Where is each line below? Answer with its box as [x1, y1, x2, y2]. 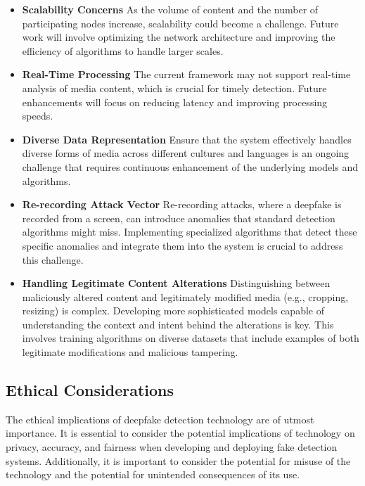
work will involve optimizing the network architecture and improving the [22, 30, 335, 44]
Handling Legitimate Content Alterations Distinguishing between [22, 276, 331, 290]
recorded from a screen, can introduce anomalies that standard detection [22, 210, 335, 225]
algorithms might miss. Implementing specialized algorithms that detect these [22, 224, 357, 239]
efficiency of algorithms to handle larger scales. [22, 43, 224, 58]
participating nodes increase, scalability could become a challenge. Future [22, 15, 339, 30]
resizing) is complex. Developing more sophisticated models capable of [22, 303, 324, 318]
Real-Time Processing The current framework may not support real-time [22, 67, 351, 82]
